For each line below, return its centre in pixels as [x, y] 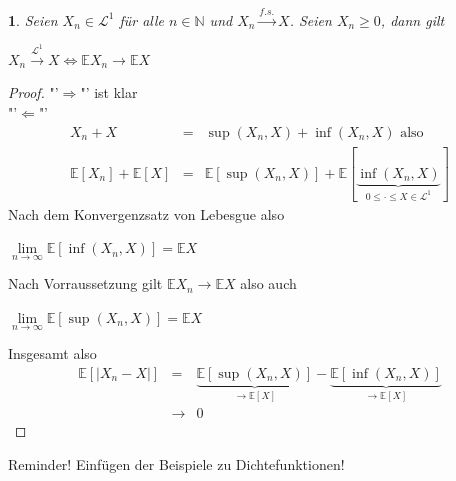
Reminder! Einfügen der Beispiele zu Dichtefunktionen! [176, 463]
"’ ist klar [109, 92]
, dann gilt [412, 19]
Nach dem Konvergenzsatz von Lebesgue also [146, 213]
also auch [268, 283]
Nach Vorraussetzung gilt [85, 283]
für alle [141, 19]
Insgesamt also [52, 353]
